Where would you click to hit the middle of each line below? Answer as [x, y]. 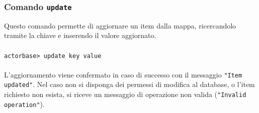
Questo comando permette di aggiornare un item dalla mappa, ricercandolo [120, 25]
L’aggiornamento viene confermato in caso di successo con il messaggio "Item [123, 74]
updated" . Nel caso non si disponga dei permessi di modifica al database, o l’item [129, 84]
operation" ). [24, 104]
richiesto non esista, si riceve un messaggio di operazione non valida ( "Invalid [125, 94]
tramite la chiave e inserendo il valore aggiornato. [80, 35]
